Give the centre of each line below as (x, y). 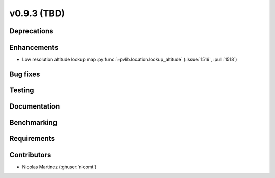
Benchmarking (33, 122)
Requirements (32, 139)
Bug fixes (25, 74)
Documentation (35, 106)
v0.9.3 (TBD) (37, 13)
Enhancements (34, 47)
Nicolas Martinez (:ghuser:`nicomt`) (59, 167)
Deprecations (31, 31)
